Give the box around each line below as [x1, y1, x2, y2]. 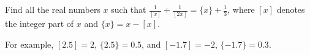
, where [227, 3, 255, 15]
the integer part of [5, 17, 74, 30]
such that [111, 3, 146, 15]
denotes [276, 3, 305, 15]
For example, [5, 37, 54, 50]
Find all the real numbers [5, 3, 100, 15]
